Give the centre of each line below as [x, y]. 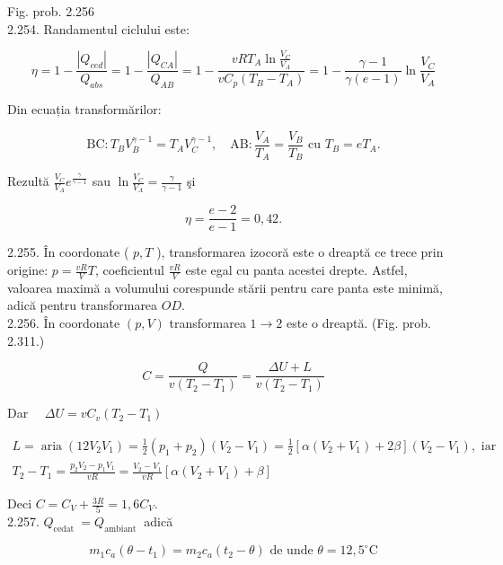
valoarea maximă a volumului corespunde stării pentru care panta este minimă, [225, 287]
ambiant [120, 530]
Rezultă [28, 181]
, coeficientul [129, 270]
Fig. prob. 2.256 [51, 11]
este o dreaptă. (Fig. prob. [358, 323]
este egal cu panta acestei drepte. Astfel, [296, 270]
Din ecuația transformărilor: [84, 109]
